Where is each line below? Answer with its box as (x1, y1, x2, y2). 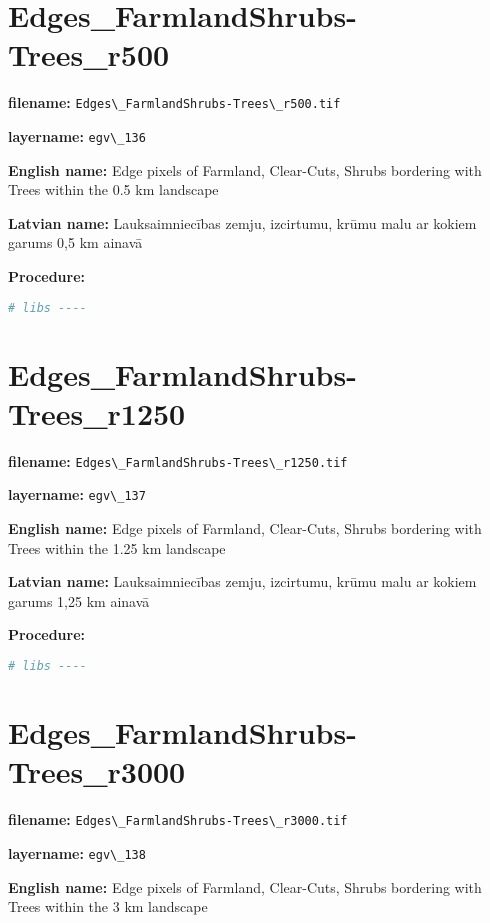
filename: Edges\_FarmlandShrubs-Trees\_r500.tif (8, 92, 341, 113)
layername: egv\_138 (8, 842, 146, 863)
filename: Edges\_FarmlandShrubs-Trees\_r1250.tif (8, 450, 348, 471)
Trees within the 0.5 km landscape (8, 179, 219, 200)
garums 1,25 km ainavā (8, 590, 150, 611)
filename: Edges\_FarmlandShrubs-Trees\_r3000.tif (8, 809, 348, 830)
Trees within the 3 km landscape (8, 896, 208, 917)
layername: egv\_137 (8, 484, 146, 505)
